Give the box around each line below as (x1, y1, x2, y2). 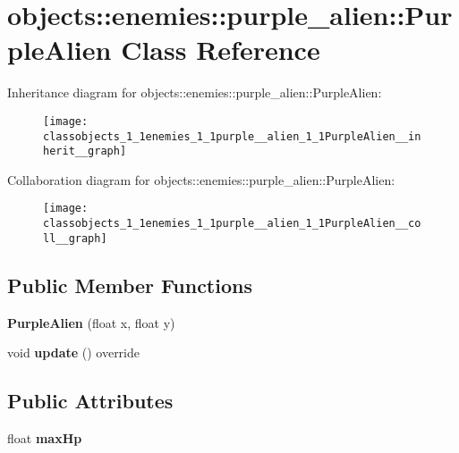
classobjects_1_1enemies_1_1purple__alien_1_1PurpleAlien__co (43, 217, 421, 231)
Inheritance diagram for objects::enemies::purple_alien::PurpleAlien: (7, 83, 382, 102)
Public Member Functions (7, 271, 252, 298)
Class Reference (121, 31, 320, 68)
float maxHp (7, 429, 82, 448)
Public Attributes (7, 387, 174, 415)
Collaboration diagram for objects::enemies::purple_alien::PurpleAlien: (7, 170, 395, 189)
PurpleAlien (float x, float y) (7, 313, 175, 331)
